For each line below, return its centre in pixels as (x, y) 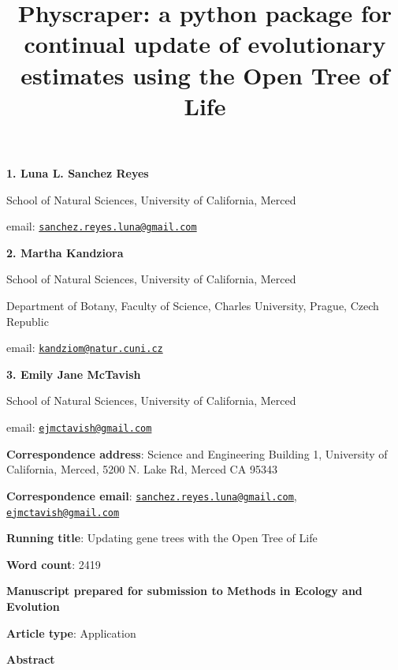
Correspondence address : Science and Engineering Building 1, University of (197, 453)
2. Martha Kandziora (65, 252)
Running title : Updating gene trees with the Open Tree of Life (162, 538)
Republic (28, 321)
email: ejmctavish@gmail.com (79, 427)
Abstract (31, 659)
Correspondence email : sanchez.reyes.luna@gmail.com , (152, 495)
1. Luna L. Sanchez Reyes (78, 172)
